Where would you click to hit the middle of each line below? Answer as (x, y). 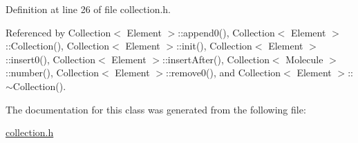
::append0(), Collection (226, 32)
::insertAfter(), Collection (216, 59)
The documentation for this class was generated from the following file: (156, 109)
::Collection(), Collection (58, 46)
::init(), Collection (214, 46)
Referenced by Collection (58, 32)
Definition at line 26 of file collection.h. (88, 9)
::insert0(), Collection (51, 59)
